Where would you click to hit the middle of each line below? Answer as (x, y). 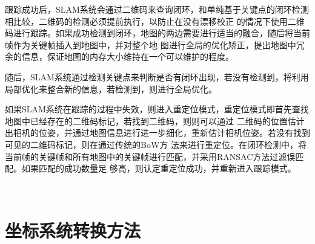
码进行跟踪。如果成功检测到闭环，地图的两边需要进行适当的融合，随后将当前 (157, 33)
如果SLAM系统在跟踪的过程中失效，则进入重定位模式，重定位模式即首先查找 (157, 109)
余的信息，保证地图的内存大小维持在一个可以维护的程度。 (119, 56)
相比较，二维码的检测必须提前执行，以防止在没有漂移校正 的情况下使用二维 (155, 21)
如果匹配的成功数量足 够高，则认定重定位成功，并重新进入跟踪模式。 (159, 168)
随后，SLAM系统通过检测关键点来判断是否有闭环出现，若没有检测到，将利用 (157, 76)
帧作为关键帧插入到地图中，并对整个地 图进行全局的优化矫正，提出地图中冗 (155, 44)
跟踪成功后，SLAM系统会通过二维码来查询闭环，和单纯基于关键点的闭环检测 (157, 9)
